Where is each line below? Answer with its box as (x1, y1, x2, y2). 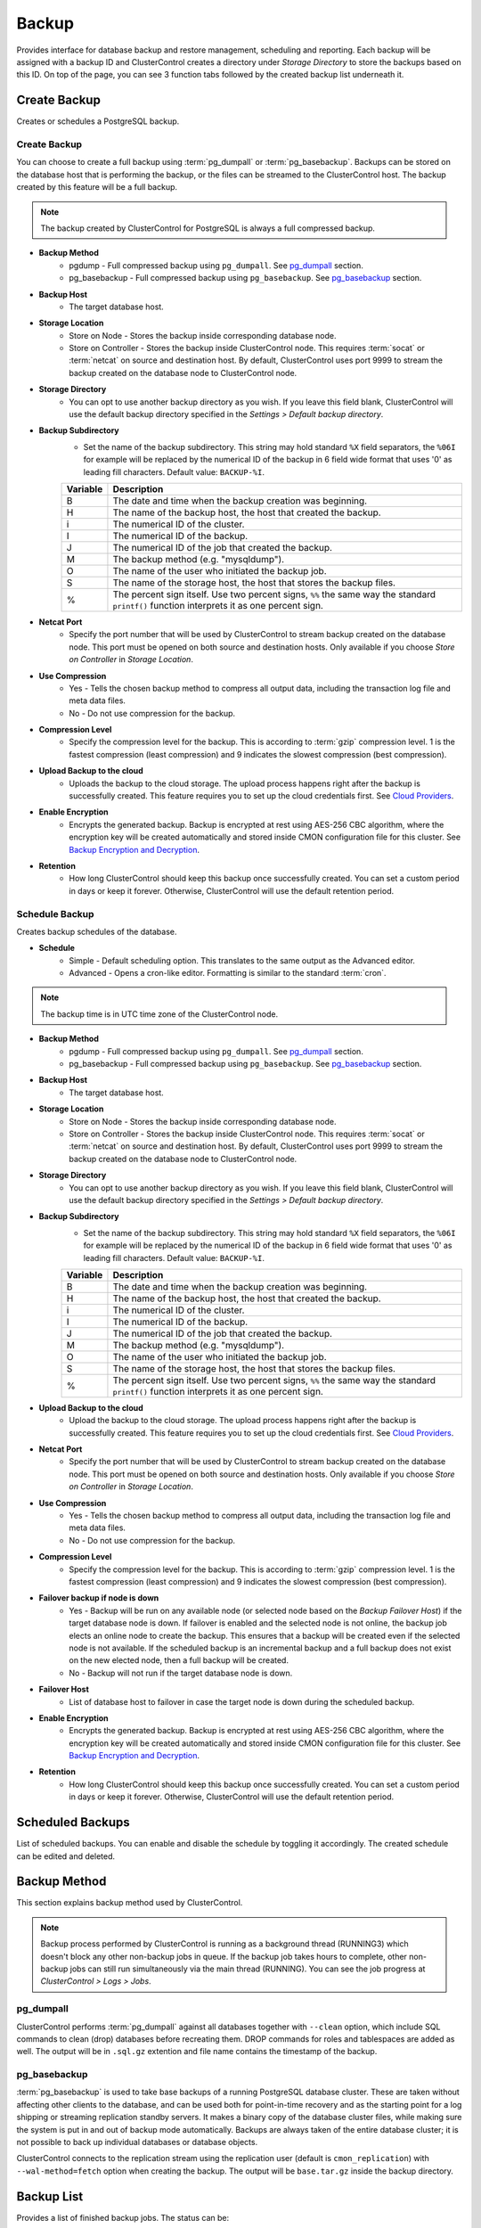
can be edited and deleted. (16, 1850, 116, 1862)
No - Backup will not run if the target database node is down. (69, 1667, 293, 1678)
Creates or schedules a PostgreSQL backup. (16, 116, 180, 127)
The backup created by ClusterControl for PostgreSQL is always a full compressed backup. (40, 223, 376, 233)
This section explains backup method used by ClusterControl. (16, 1897, 243, 1908)
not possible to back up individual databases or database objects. (16, 2137, 258, 2148)
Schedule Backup (16, 907, 94, 920)
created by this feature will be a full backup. (16, 182, 178, 192)
